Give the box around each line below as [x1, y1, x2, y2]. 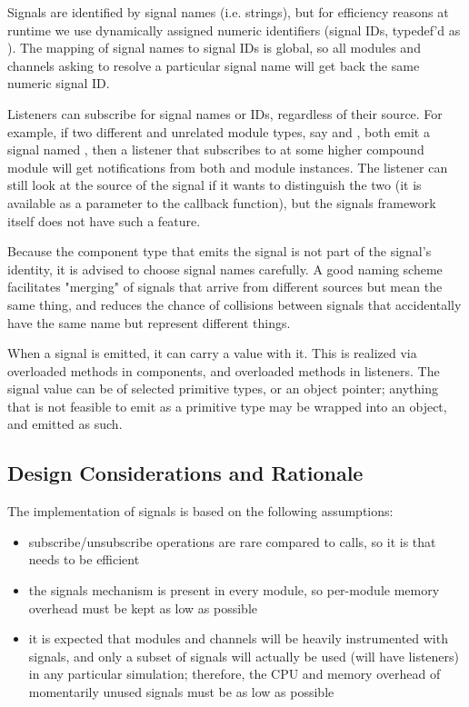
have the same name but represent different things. [7, 313, 291, 332]
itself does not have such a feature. [7, 211, 201, 230]
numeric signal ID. [7, 74, 110, 93]
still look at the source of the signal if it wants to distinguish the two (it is [7, 175, 422, 194]
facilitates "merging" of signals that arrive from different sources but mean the [7, 277, 443, 296]
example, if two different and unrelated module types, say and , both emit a [7, 122, 430, 141]
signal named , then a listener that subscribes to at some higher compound [7, 140, 424, 159]
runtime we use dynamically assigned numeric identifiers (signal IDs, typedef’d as [7, 20, 461, 39]
